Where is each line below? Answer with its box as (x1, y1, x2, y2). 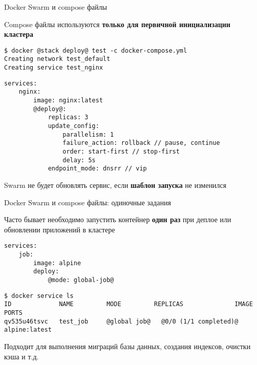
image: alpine (33, 259, 81, 267)
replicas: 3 (48, 114, 88, 121)
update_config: (48, 122, 100, 130)
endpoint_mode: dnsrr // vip (48, 165, 147, 173)
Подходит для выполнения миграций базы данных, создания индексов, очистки (4, 340, 251, 351)
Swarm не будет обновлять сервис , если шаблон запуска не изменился (4, 179, 227, 190)
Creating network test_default (4, 55, 110, 63)
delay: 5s (62, 156, 96, 164)
